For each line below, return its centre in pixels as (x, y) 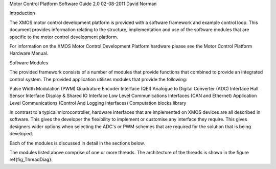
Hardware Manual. (29, 53)
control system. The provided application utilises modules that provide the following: (98, 79)
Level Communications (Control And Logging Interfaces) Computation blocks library (98, 103)
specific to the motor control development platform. (64, 37)
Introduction (22, 13)
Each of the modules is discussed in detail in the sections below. (77, 143)
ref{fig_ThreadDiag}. (31, 160)
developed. (21, 134)
